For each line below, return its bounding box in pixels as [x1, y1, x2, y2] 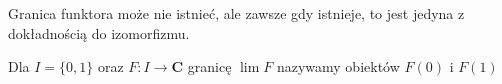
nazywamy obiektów [276, 56, 400, 77]
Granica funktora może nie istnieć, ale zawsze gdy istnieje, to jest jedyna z [8, 3, 465, 23]
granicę [187, 56, 232, 77]
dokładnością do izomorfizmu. [8, 22, 190, 43]
